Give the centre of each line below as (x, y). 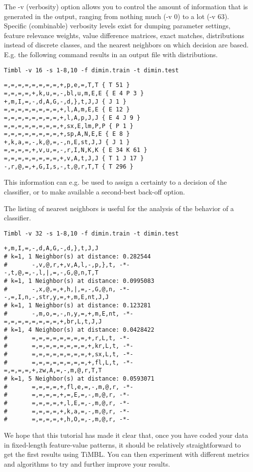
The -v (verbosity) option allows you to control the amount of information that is (126, 6)
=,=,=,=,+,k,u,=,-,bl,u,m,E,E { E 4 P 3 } (74, 93)
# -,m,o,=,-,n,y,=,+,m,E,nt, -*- (69, 313)
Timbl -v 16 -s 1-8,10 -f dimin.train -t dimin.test (91, 70)
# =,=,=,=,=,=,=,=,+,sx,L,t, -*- (69, 354)
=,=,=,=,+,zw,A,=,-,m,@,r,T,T (53, 371)
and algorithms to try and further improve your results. (87, 463)
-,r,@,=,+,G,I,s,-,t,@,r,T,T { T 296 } (69, 166)
